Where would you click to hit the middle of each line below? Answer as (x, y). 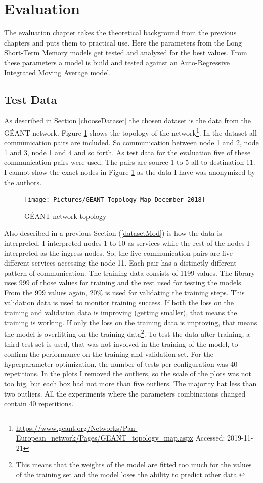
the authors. (23, 182)
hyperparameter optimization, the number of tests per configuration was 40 (121, 363)
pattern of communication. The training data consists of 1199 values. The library (130, 272)
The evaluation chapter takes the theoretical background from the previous (120, 33)
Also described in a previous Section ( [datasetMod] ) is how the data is (113, 233)
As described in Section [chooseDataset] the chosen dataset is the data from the (128, 121)
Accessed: (210, 438)
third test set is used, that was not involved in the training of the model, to (121, 344)
